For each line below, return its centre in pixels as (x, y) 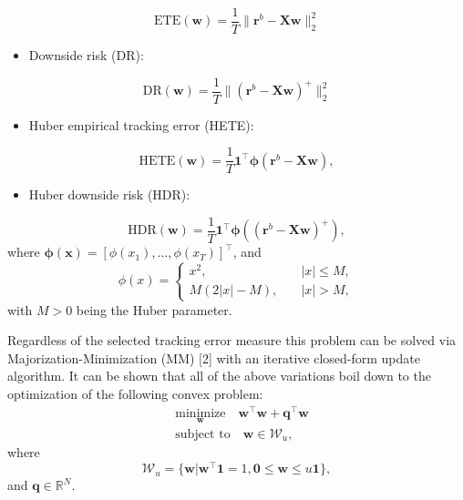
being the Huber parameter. (154, 309)
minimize (201, 413)
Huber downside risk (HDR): (109, 194)
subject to (203, 434)
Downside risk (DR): (86, 55)
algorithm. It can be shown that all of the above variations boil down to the (219, 376)
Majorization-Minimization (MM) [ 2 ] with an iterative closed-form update (214, 357)
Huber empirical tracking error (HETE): (141, 124)
